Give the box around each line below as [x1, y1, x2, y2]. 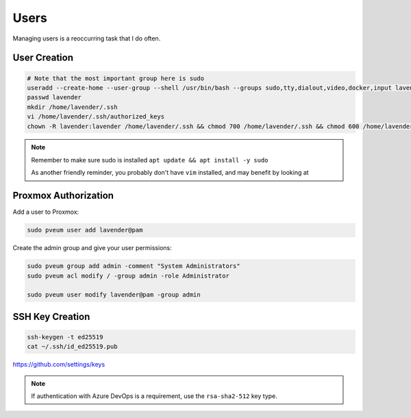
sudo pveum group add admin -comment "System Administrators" [27, 262, 240, 270]
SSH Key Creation [12, 310, 90, 322]
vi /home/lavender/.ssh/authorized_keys [27, 113, 164, 121]
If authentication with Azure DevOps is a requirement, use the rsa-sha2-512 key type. [31, 392, 277, 400]
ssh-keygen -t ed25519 [27, 333, 103, 341]
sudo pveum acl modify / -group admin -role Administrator [27, 271, 229, 280]
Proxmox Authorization [12, 190, 114, 201]
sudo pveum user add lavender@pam [27, 226, 143, 234]
